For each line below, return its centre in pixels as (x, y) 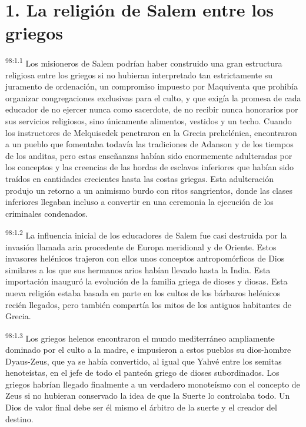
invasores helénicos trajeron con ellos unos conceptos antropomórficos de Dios (145, 258)
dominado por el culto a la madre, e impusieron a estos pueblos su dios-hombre (148, 349)
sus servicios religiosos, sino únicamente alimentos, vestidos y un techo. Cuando (149, 120)
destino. (19, 418)
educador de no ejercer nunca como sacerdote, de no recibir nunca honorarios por (152, 109)
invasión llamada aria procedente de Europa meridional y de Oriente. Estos (141, 246)
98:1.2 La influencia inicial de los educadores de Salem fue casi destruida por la (146, 234)
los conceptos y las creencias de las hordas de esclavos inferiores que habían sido (150, 167)
